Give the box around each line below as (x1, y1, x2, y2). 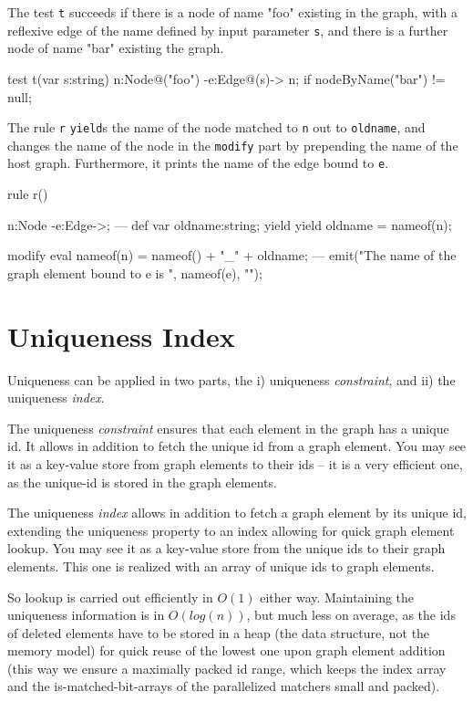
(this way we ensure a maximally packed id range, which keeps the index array (7, 658, 447, 677)
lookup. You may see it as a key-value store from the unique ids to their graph (7, 539, 446, 558)
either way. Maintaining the (260, 587, 415, 606)
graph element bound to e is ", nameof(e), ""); (7, 263, 262, 282)
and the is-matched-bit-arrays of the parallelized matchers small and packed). (7, 676, 440, 696)
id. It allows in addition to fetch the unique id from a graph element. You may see (7, 436, 467, 456)
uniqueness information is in (7, 605, 165, 624)
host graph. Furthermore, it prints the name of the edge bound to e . (7, 153, 389, 173)
